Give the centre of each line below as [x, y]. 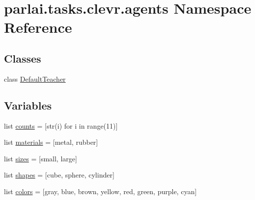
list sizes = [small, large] [41, 158]
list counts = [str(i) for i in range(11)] [61, 125]
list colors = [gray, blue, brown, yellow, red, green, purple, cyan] [100, 191]
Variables [28, 105]
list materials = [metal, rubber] [51, 142]
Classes [23, 58]
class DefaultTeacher [35, 78]
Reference [38, 27]
